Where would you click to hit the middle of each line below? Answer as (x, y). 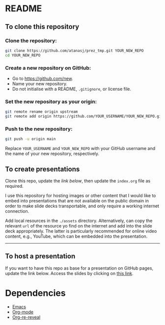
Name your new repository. (40, 83)
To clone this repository (42, 27)
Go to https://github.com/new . (42, 78)
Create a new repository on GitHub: (48, 68)
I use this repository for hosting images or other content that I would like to (81, 195)
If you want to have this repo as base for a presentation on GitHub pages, (79, 268)
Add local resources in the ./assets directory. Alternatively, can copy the (79, 221)
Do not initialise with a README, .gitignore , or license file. (72, 89)
